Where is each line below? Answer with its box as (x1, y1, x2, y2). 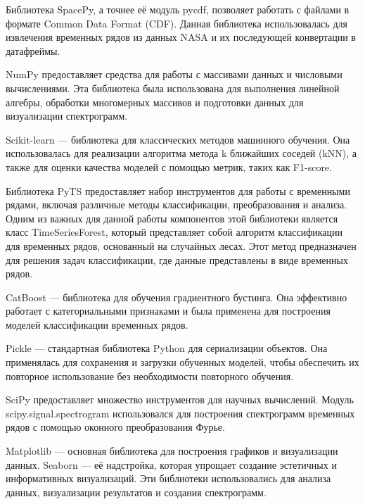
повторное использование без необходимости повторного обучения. (6, 368, 294, 383)
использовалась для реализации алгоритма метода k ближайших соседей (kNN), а (6, 146, 357, 160)
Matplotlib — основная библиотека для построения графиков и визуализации (6, 443, 338, 458)
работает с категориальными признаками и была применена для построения (6, 303, 331, 318)
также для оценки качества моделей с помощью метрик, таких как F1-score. (6, 159, 332, 174)
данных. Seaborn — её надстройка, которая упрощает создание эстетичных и (6, 457, 337, 472)
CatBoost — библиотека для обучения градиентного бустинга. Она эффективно (6, 289, 347, 304)
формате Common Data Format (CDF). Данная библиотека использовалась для (6, 15, 347, 30)
